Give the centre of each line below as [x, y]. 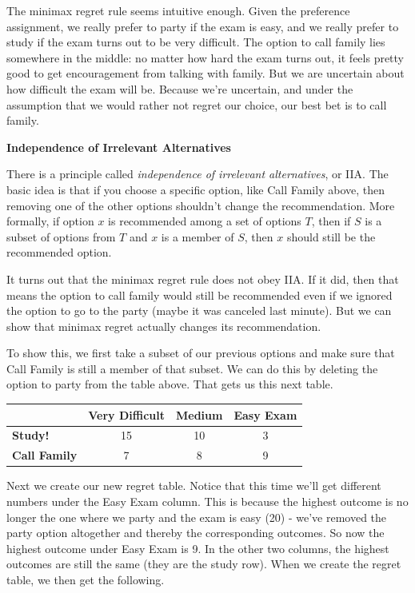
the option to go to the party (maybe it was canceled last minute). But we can [199, 310]
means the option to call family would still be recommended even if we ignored [200, 295]
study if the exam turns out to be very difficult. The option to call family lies [196, 42]
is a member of [198, 236]
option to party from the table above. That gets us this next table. [170, 384]
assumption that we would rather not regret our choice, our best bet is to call [197, 104]
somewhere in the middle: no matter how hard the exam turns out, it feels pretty [206, 57]
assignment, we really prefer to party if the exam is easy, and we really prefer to [203, 26]
